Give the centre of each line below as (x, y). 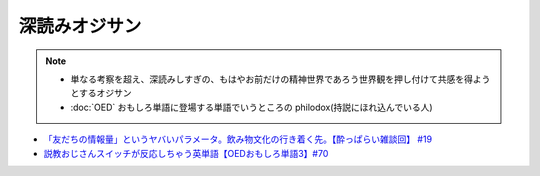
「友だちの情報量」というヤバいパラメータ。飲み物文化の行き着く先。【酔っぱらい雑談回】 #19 (238, 139)
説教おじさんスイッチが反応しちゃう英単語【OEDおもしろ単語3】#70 (186, 153)
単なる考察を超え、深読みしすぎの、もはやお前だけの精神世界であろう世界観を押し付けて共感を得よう (280, 79)
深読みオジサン (80, 26)
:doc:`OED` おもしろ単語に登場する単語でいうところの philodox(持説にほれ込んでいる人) (251, 107)
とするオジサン (101, 93)
